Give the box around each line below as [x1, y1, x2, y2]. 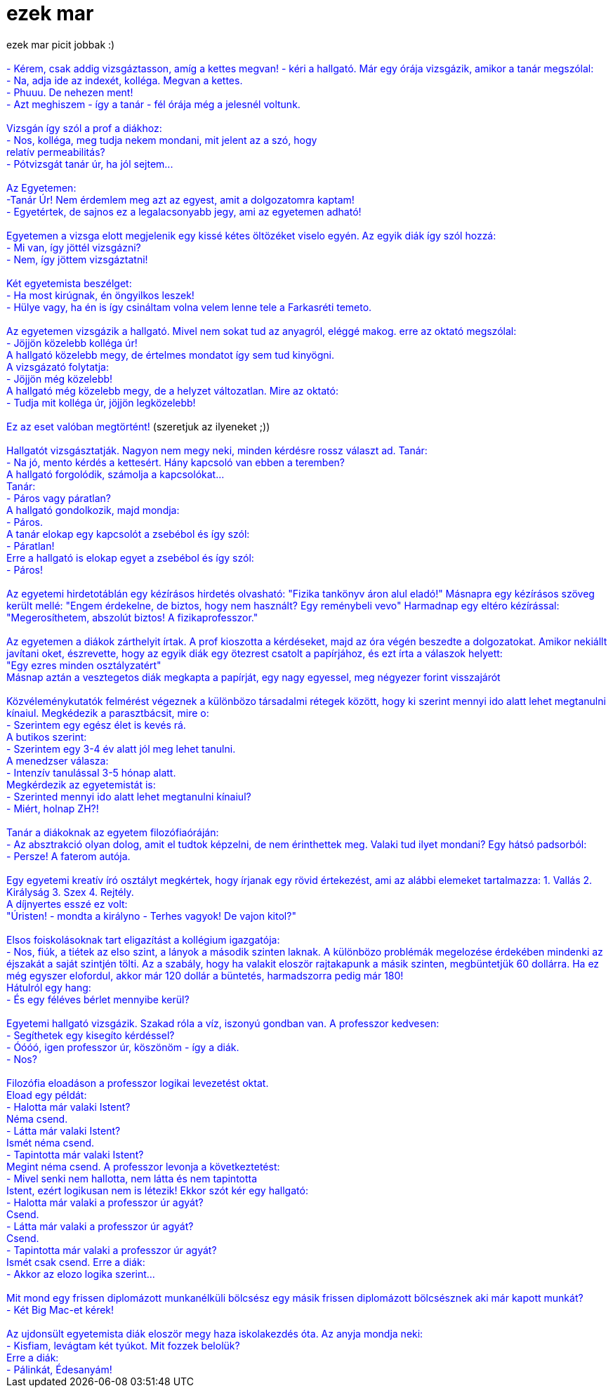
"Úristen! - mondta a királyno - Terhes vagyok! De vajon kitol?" [6, 909, 296, 922]
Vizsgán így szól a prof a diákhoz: [6, 121, 162, 134]
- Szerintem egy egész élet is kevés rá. [6, 718, 186, 731]
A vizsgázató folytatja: [6, 360, 110, 373]
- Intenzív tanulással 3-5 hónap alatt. [6, 766, 176, 779]
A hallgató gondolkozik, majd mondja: [6, 503, 180, 516]
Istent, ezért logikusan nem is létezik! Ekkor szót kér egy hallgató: [6, 1184, 308, 1196]
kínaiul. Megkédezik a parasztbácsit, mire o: [6, 706, 209, 719]
